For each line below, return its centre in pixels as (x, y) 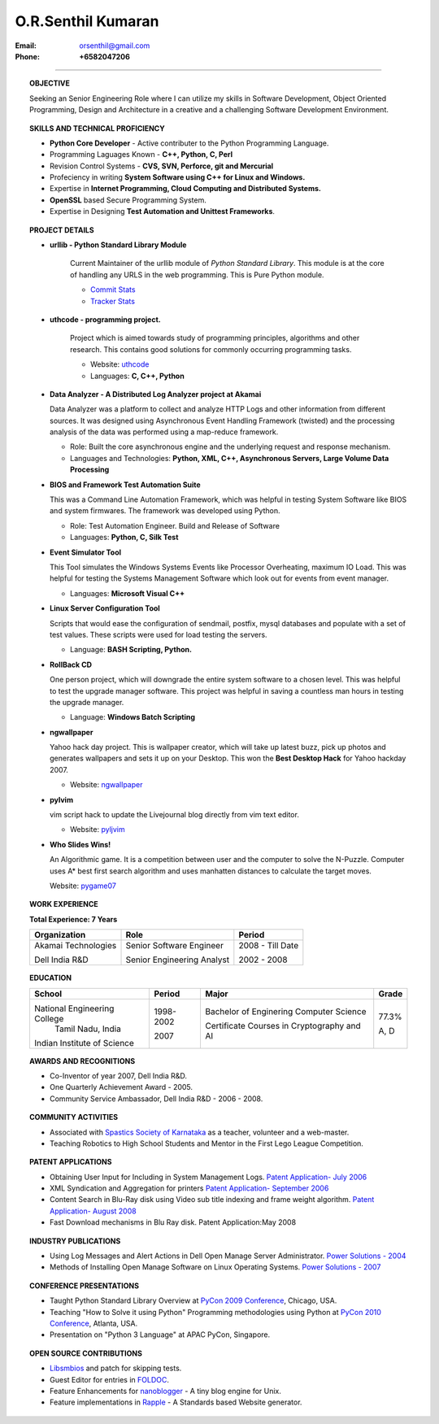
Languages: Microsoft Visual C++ (128, 593)
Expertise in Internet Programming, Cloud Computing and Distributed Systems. (185, 189)
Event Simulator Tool (86, 552)
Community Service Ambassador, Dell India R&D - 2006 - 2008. (156, 1099)
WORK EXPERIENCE (64, 904)
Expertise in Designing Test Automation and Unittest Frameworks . (163, 211)
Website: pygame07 (83, 886)
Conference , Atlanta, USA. (94, 1323)
